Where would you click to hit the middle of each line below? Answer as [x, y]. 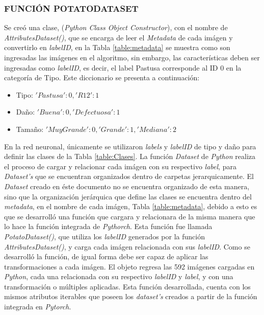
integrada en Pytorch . [38, 307]
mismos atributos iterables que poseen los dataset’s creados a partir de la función [131, 296]
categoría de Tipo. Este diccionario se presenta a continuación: [102, 77]
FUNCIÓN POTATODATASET [71, 8]
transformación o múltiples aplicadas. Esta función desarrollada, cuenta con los [127, 286]
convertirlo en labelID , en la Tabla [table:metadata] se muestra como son [117, 47]
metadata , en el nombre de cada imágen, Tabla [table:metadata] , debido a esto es [131, 206]
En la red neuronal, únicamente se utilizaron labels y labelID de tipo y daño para [130, 146]
